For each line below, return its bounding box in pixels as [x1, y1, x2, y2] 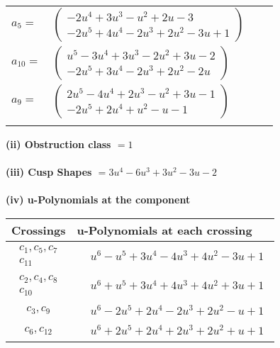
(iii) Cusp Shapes [6, 164, 92, 179]
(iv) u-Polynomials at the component [6, 192, 191, 207]
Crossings [11, 221, 66, 238]
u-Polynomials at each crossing [77, 221, 252, 238]
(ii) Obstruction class [6, 137, 111, 151]
